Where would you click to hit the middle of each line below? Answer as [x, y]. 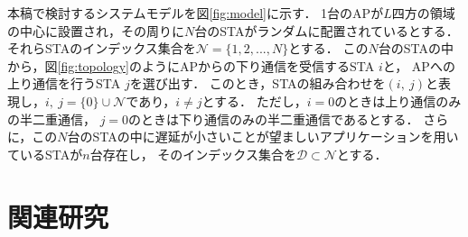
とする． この [328, 48]
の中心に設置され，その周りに [96, 30]
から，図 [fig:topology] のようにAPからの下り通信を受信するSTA [191, 65]
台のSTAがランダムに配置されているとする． [327, 30]
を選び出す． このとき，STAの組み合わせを [257, 83]
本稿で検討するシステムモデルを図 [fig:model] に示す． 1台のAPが [196, 13]
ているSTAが [45, 154]
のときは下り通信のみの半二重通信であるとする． [274, 118]
